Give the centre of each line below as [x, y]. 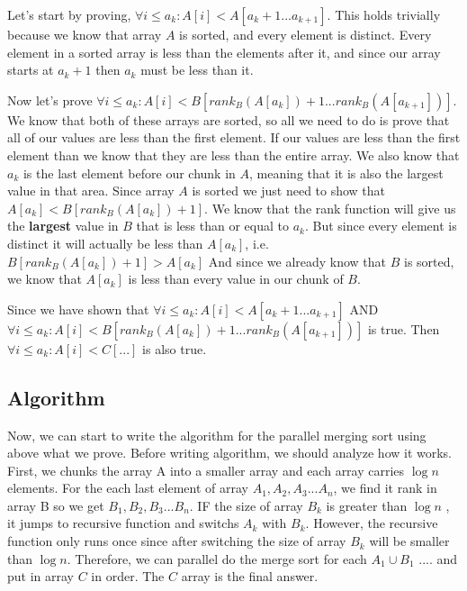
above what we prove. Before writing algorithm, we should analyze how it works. [230, 453]
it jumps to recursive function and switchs [123, 523]
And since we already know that [297, 261]
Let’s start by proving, [69, 14]
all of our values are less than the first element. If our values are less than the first [234, 137]
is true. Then [404, 328]
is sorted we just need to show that [289, 191]
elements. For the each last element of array [128, 488]
